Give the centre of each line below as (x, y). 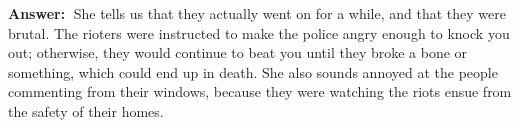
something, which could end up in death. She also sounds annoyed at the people (253, 71)
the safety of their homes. (86, 110)
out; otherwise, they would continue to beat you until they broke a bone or (238, 52)
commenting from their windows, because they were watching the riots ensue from (260, 91)
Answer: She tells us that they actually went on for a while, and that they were (257, 13)
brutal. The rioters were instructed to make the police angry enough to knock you (259, 32)
